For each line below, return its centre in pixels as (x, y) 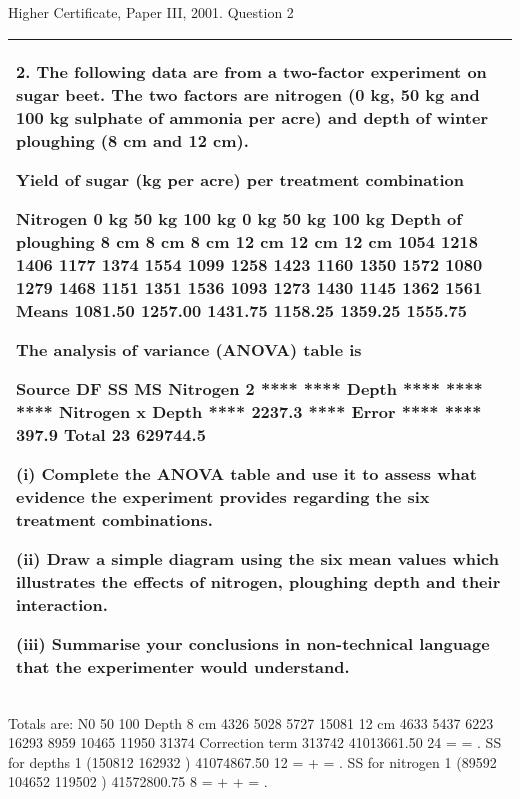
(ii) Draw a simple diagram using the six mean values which (257, 558)
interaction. (62, 604)
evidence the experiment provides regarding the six (223, 496)
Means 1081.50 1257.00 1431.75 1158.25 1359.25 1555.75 (241, 310)
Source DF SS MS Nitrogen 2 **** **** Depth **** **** (249, 388)
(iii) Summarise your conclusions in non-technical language (253, 643)
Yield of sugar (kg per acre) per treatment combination (240, 179)
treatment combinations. (114, 519)
